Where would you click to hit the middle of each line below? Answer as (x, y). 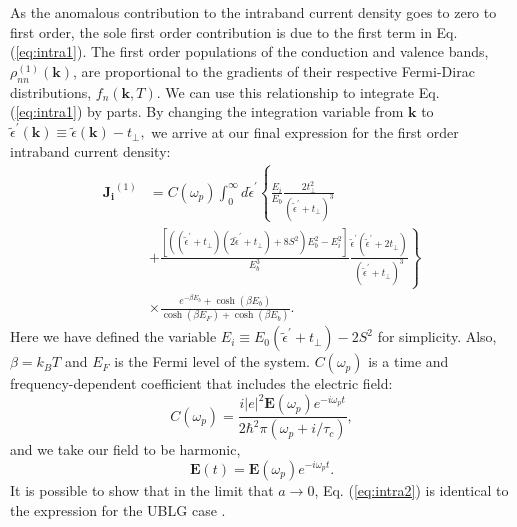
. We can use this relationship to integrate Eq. (298, 91)
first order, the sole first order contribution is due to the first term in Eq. (234, 31)
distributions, (51, 91)
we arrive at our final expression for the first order (305, 131)
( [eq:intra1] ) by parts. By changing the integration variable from (207, 111)
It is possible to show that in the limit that (142, 489)
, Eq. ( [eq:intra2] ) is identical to (411, 489)
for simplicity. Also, (437, 336)
